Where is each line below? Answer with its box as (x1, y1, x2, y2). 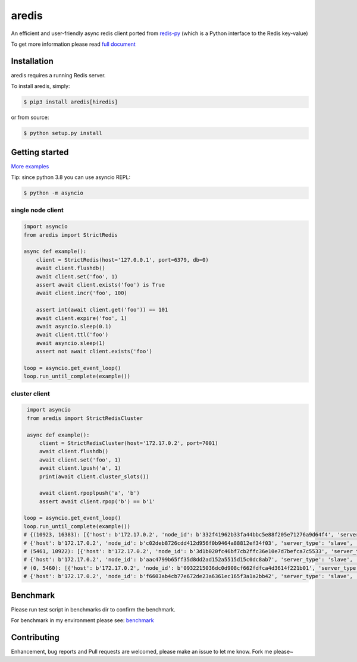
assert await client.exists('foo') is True (36, 281, 165, 288)
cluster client (11, 390, 50, 398)
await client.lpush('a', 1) (39, 465, 121, 472)
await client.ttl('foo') (36, 331, 109, 338)
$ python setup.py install (23, 130, 102, 137)
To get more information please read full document (11, 40, 136, 48)
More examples (11, 162, 49, 170)
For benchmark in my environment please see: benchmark (11, 617, 154, 624)
